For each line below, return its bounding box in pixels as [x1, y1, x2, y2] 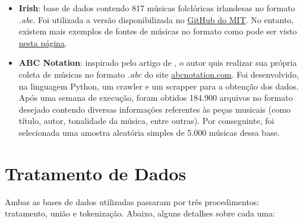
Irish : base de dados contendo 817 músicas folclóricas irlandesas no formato [18, 2, 295, 14]
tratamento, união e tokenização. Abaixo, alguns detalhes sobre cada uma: [5, 207, 275, 219]
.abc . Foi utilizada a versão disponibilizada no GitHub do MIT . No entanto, [18, 13, 294, 26]
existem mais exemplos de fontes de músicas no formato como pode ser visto [18, 25, 297, 37]
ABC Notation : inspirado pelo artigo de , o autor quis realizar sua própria [18, 56, 297, 69]
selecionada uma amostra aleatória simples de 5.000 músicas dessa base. [18, 126, 280, 138]
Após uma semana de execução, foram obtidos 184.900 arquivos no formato [18, 91, 293, 104]
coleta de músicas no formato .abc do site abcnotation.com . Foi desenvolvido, [18, 68, 299, 80]
